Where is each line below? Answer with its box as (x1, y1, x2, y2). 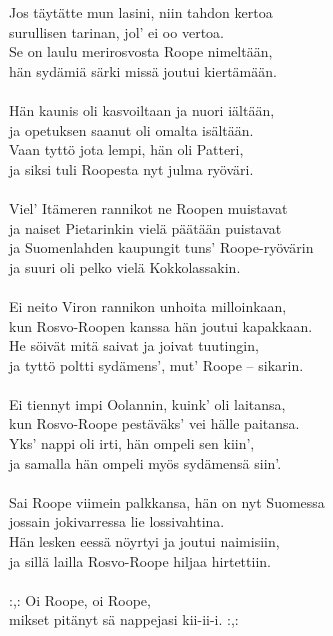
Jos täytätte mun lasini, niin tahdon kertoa (9, 2, 273, 22)
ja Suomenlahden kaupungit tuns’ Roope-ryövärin (9, 237, 314, 258)
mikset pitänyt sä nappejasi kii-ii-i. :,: (9, 609, 239, 630)
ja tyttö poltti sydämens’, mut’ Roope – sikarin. (9, 354, 304, 375)
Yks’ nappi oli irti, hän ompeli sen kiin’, (9, 433, 255, 454)
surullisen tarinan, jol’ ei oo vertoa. (9, 21, 224, 42)
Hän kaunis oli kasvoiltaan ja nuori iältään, (9, 99, 275, 120)
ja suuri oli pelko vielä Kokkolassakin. (9, 256, 241, 277)
